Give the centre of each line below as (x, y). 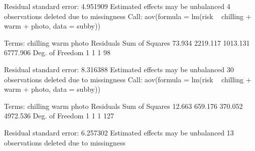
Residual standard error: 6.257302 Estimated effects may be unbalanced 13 (119, 132)
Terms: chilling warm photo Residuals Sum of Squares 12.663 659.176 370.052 (123, 106)
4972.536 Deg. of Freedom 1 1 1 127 (59, 116)
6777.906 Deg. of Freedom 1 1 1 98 (57, 52)
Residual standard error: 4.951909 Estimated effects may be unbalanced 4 (117, 6)
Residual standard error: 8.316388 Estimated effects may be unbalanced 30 (119, 69)
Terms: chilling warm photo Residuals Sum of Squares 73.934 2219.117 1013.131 (127, 42)
